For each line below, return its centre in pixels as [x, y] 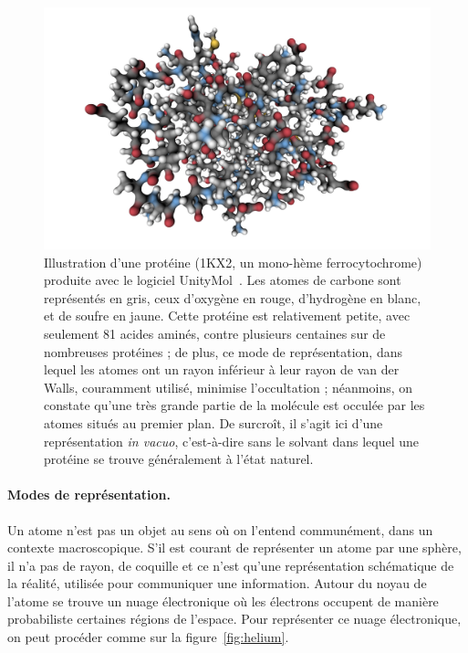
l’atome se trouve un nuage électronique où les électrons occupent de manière [223, 600]
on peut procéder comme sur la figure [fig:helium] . [148, 637]
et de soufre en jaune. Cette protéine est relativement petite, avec [227, 316]
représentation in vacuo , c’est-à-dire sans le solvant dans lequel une [231, 441]
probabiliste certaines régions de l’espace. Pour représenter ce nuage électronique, [234, 619]
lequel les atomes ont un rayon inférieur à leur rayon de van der [222, 369]
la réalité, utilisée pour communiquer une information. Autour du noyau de [217, 583]
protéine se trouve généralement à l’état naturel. [179, 459]
